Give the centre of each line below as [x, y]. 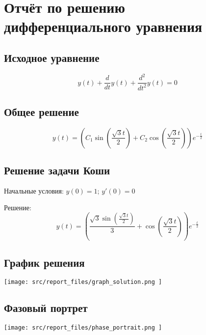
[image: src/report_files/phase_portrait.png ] [83, 328]
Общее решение [41, 112]
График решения [44, 262]
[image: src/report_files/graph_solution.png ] [83, 282]
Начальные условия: [34, 191]
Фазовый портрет [46, 308]
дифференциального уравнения [103, 26]
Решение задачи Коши [57, 170]
